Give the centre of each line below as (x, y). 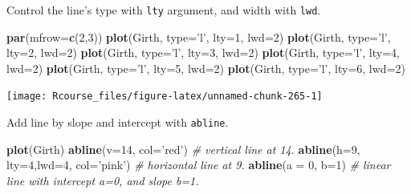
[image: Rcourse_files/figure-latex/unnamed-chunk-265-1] (165, 97)
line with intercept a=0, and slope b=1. (103, 180)
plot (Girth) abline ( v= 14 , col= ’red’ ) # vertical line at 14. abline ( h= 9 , (183, 149)
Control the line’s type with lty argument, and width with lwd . (164, 10)
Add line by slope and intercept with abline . (118, 122)
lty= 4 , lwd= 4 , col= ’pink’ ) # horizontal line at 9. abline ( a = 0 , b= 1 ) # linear (199, 165)
